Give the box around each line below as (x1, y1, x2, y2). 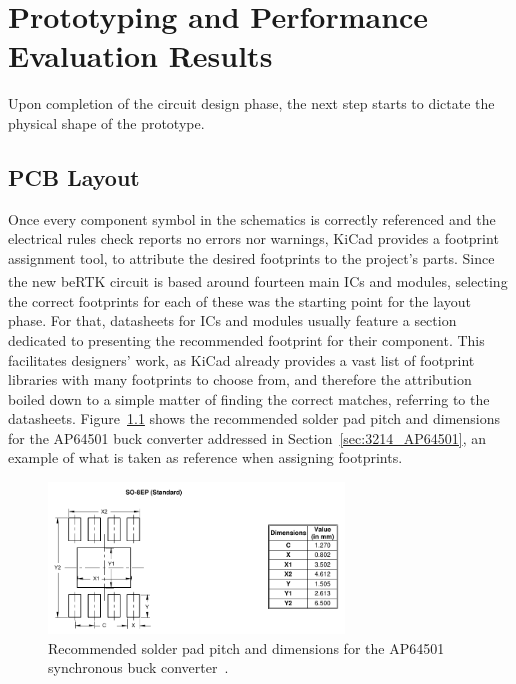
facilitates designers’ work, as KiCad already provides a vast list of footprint (8, 349, 475, 370)
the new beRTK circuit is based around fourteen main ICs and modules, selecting (8, 271, 508, 292)
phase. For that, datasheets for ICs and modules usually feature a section (8, 310, 457, 331)
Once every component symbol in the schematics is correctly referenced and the (8, 208, 496, 229)
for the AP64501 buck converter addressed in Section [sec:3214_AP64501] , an (8, 427, 486, 448)
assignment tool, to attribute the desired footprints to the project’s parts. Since (8, 247, 495, 268)
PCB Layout (8, 161, 140, 192)
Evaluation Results (8, 35, 273, 76)
